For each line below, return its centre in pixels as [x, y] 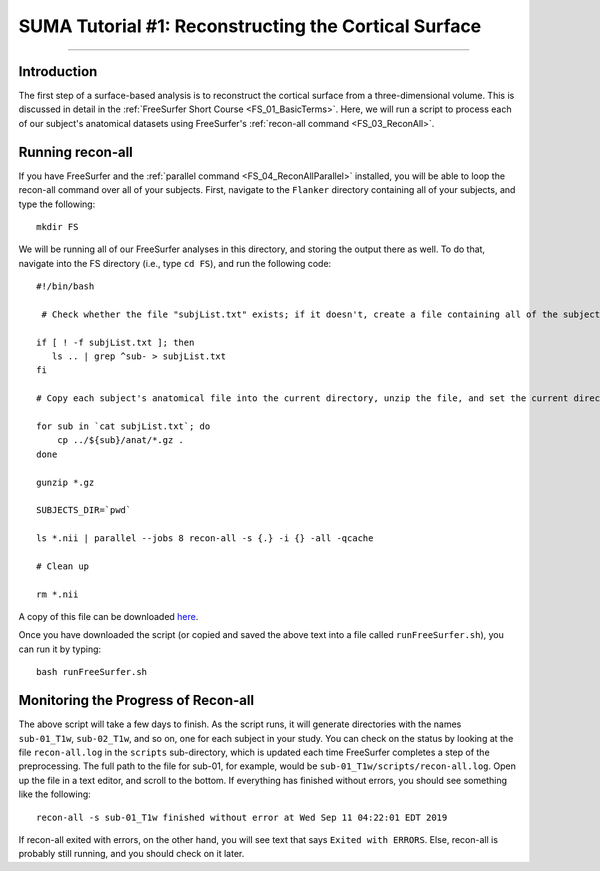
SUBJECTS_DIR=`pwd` [84, 510]
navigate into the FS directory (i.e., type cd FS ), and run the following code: [175, 263]
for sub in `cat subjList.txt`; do [123, 426]
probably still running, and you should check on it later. [131, 854]
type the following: [57, 204]
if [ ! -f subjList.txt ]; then [115, 342]
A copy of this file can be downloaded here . [108, 617]
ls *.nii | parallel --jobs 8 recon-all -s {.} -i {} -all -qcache [205, 538]
